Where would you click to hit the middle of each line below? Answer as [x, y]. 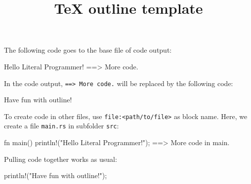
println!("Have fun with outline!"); [56, 175]
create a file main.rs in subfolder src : [62, 126]
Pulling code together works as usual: [61, 159]
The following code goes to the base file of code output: [88, 50]
